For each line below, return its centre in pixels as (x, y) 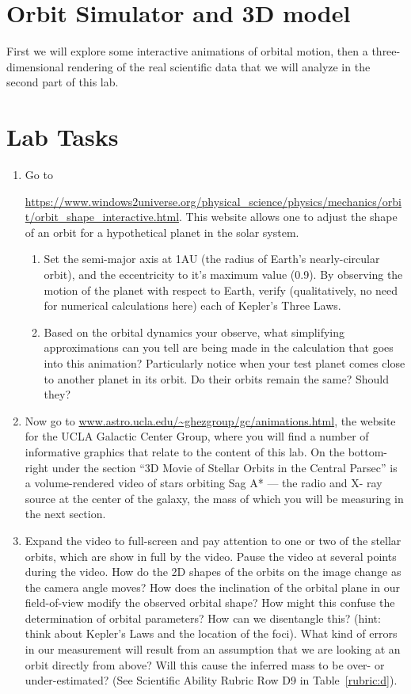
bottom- (368, 451)
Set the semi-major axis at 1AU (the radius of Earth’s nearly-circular (212, 259)
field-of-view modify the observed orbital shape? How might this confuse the (210, 602)
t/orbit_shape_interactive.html (102, 217)
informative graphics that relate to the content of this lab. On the (185, 451)
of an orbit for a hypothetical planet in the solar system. (162, 232)
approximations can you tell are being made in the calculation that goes (219, 347)
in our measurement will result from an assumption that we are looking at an (213, 649)
